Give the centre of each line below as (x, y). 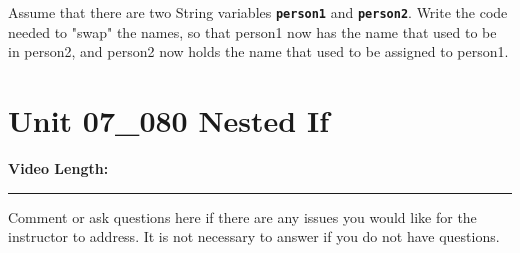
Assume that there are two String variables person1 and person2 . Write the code (258, 12)
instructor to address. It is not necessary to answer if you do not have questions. (254, 236)
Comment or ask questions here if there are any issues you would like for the (242, 216)
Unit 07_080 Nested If (168, 120)
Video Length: (58, 167)
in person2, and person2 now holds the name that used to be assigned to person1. (258, 51)
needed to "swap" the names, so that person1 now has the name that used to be (252, 31)
